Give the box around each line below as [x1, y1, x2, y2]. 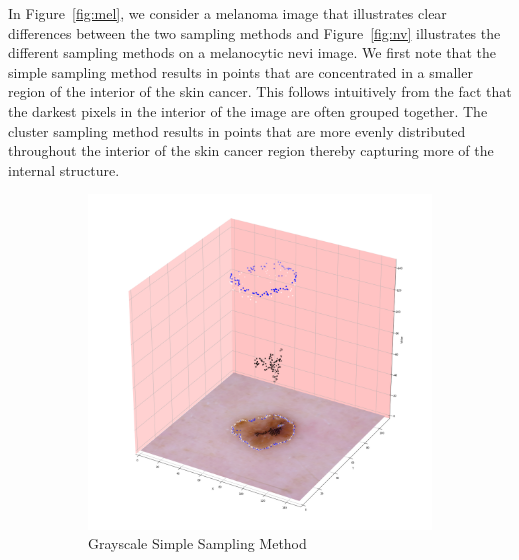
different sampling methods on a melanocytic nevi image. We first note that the [8, 42, 496, 63]
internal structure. [8, 159, 120, 180]
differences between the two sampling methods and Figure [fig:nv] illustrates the [8, 22, 501, 43]
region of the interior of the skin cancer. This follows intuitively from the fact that [8, 81, 512, 102]
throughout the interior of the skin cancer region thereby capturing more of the [8, 140, 494, 161]
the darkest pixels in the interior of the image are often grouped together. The [8, 100, 488, 121]
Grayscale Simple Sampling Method [88, 533, 307, 554]
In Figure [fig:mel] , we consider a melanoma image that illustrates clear [8, 3, 447, 23]
